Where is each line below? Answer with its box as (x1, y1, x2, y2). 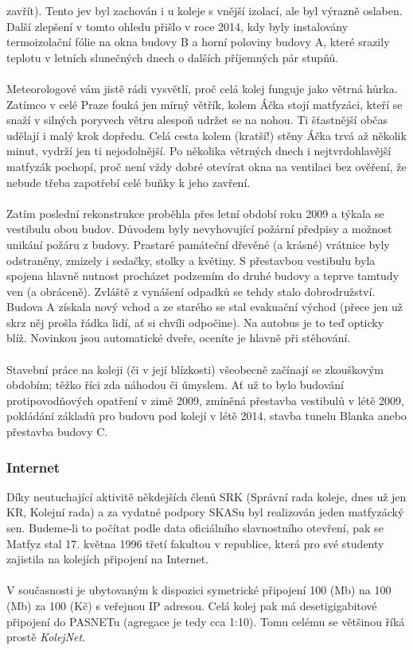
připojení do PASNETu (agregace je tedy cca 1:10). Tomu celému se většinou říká (6, 613, 405, 629)
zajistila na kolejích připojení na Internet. (6, 551, 209, 567)
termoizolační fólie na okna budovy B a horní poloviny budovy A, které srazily (6, 33, 390, 50)
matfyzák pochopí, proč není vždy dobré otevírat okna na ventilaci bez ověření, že (6, 158, 407, 174)
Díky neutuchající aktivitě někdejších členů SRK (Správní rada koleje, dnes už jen (6, 488, 407, 504)
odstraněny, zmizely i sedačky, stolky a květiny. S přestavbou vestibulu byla (6, 251, 376, 268)
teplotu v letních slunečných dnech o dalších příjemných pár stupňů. (6, 49, 339, 65)
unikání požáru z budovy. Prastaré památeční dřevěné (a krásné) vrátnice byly (6, 235, 390, 252)
